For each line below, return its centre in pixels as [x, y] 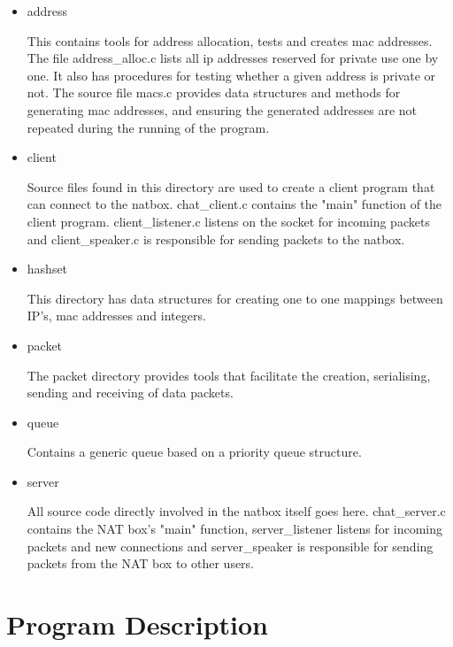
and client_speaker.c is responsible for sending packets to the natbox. [216, 239]
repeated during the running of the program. [148, 127]
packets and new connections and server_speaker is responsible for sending [230, 546]
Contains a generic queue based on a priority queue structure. [194, 452]
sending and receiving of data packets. [130, 393]
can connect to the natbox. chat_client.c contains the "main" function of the [234, 204]
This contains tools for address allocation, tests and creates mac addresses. [230, 40]
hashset [47, 269]
